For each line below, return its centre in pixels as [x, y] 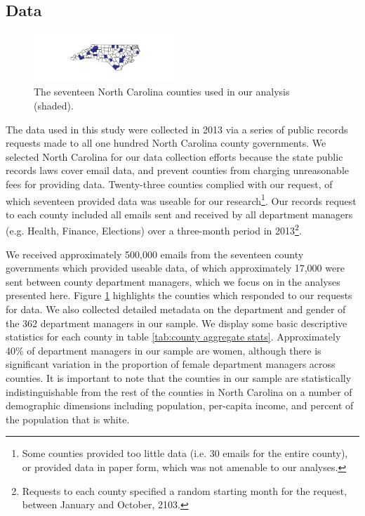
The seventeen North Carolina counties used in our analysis [162, 92]
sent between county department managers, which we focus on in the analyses [173, 281]
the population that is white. [68, 419]
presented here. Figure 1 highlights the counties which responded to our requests [179, 295]
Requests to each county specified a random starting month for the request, [185, 490]
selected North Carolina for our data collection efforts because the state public [174, 156]
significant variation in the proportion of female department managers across [171, 364]
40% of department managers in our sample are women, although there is [164, 350]
